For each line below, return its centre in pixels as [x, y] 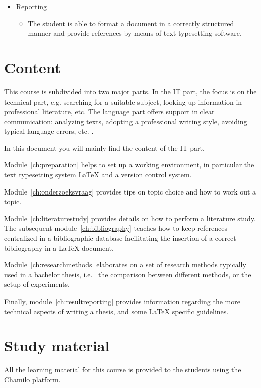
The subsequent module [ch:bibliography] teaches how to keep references [116, 228]
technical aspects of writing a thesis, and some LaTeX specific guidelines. [116, 311]
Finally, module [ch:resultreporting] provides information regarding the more [122, 301]
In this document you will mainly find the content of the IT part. [104, 148]
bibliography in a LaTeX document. [59, 248]
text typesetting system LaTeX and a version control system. [98, 175]
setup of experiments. [37, 284]
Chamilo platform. [32, 379]
